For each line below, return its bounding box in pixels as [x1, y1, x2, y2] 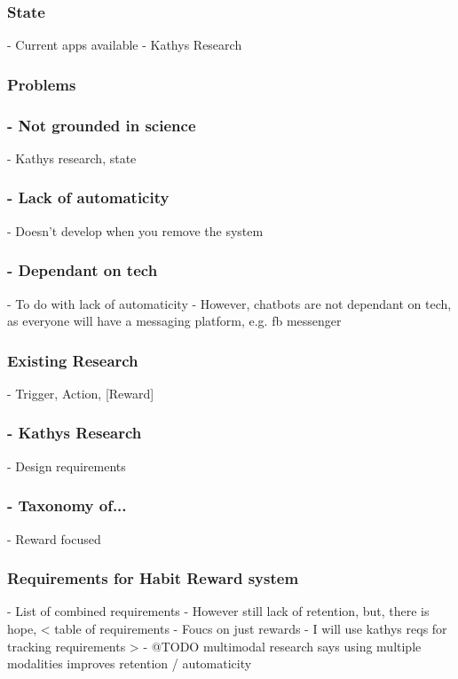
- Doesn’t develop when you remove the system [7, 221, 264, 240]
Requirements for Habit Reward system [7, 567, 299, 589]
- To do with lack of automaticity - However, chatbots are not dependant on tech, [7, 294, 452, 312]
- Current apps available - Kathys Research [7, 36, 242, 54]
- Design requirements [7, 456, 126, 475]
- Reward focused [7, 529, 101, 548]
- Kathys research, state [7, 148, 137, 167]
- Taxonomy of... [7, 494, 127, 517]
